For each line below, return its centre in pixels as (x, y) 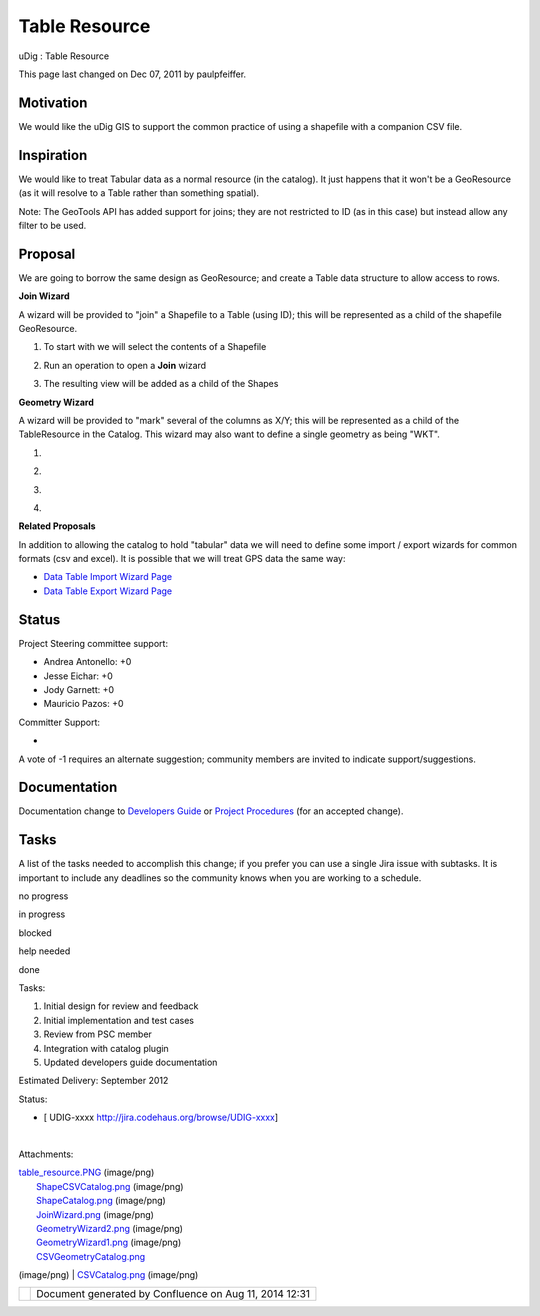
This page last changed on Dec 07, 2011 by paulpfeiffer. (132, 74)
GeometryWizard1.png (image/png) (109, 1242)
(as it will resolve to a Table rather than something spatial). (139, 193)
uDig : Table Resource (64, 56)
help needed (44, 951)
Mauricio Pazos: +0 (83, 704)
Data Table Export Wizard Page (108, 591)
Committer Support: (59, 722)
